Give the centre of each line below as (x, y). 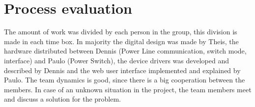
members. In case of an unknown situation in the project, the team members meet (128, 89)
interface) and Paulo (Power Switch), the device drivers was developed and (117, 60)
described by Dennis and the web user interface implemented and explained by (122, 70)
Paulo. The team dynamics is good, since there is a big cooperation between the (125, 80)
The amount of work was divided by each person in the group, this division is (121, 32)
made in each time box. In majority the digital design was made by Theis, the (121, 41)
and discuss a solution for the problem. (63, 99)
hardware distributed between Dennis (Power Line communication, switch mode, (125, 51)
